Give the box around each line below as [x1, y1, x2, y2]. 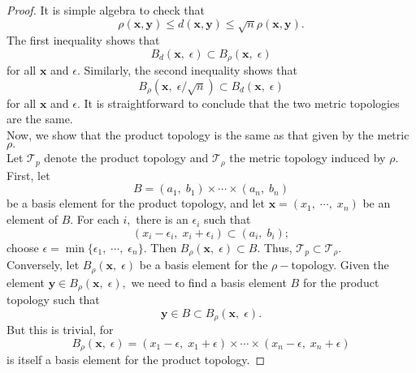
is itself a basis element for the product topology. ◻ [6, 351, 266, 368]
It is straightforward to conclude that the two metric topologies [84, 94, 400, 111]
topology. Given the [291, 256, 389, 273]
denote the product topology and [44, 149, 209, 166]
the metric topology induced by [229, 149, 386, 166]
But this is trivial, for [6, 321, 114, 338]
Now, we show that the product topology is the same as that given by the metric [6, 126, 409, 143]
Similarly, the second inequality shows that [84, 62, 297, 79]
